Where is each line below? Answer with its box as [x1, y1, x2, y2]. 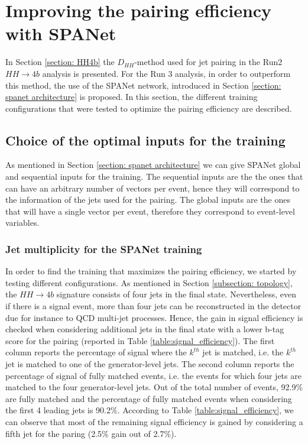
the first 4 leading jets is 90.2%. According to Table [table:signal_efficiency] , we [5, 404, 294, 416]
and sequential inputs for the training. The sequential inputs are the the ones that [5, 170, 303, 183]
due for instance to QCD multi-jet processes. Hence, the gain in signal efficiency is [5, 311, 303, 323]
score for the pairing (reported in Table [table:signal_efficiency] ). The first [5, 334, 275, 346]
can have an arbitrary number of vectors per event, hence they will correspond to [5, 182, 300, 194]
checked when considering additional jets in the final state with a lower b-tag [5, 323, 284, 335]
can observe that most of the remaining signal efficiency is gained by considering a [5, 415, 303, 427]
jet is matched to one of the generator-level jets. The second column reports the [5, 358, 294, 370]
